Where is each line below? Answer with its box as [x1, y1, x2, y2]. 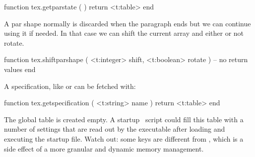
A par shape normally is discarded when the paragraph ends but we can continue [4, 18, 251, 28]
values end [4, 64, 36, 74]
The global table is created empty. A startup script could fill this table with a [4, 114, 244, 124]
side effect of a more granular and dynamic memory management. [4, 143, 204, 154]
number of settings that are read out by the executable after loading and [4, 124, 225, 134]
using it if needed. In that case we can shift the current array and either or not [4, 28, 244, 38]
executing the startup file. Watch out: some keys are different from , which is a [4, 133, 244, 144]
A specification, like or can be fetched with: [4, 80, 136, 91]
